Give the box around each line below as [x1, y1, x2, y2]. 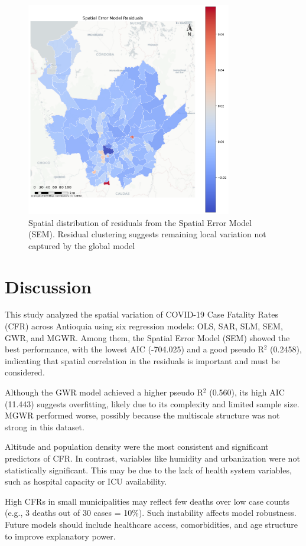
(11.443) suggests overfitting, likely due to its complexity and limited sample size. [5, 397, 300, 410]
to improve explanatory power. [5, 529, 116, 542]
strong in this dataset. [5, 420, 84, 433]
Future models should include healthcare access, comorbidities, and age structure [5, 518, 298, 530]
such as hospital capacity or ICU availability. [5, 475, 167, 488]
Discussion [5, 274, 92, 298]
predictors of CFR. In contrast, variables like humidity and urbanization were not [5, 452, 300, 464]
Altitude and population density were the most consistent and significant [5, 440, 269, 453]
